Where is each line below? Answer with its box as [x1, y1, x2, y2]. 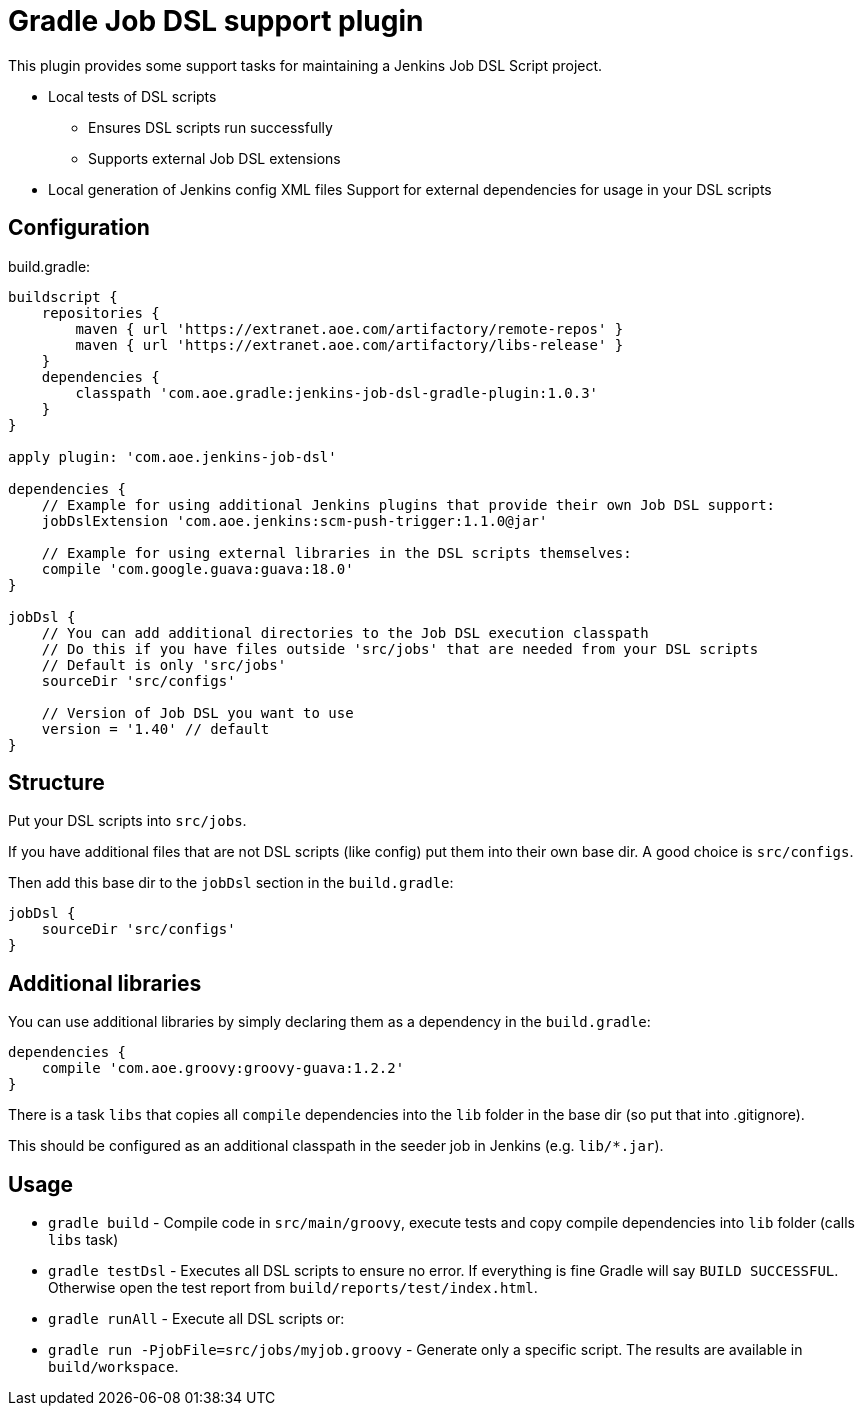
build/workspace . [48, 1358, 179, 1376]
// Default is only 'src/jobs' [41, 656, 287, 673]
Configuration [8, 215, 150, 241]
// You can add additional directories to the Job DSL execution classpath [41, 624, 649, 641]
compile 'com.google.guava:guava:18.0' [41, 560, 354, 577]
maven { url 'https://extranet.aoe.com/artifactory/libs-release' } [75, 336, 624, 353]
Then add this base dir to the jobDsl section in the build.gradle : [8, 874, 454, 892]
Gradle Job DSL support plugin [8, 4, 424, 38]
